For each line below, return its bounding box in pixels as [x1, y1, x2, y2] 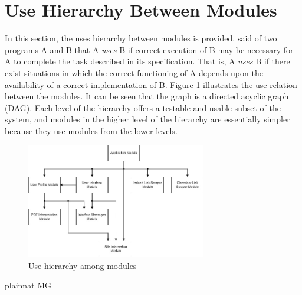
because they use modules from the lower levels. [5, 124, 178, 137]
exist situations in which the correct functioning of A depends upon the [5, 66, 263, 79]
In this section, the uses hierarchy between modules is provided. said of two [5, 32, 277, 44]
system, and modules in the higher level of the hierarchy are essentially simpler [5, 113, 290, 125]
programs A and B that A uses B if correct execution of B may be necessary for [5, 43, 294, 56]
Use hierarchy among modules [28, 259, 137, 271]
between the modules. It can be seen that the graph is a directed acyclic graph [5, 90, 289, 102]
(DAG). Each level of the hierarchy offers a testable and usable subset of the [5, 101, 281, 114]
